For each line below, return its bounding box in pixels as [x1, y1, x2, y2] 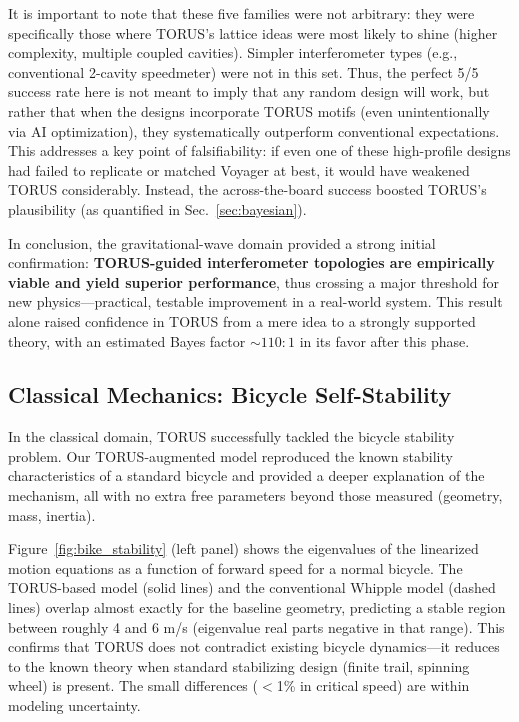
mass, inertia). [8, 504, 96, 525]
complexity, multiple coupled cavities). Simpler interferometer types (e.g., [8, 42, 458, 63]
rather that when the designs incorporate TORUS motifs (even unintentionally [8, 100, 490, 121]
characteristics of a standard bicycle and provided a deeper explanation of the [8, 465, 485, 486]
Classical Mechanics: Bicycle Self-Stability [8, 379, 452, 410]
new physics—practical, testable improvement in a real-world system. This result [8, 291, 503, 312]
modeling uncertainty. [8, 695, 141, 716]
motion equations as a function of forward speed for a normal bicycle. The [8, 557, 463, 578]
